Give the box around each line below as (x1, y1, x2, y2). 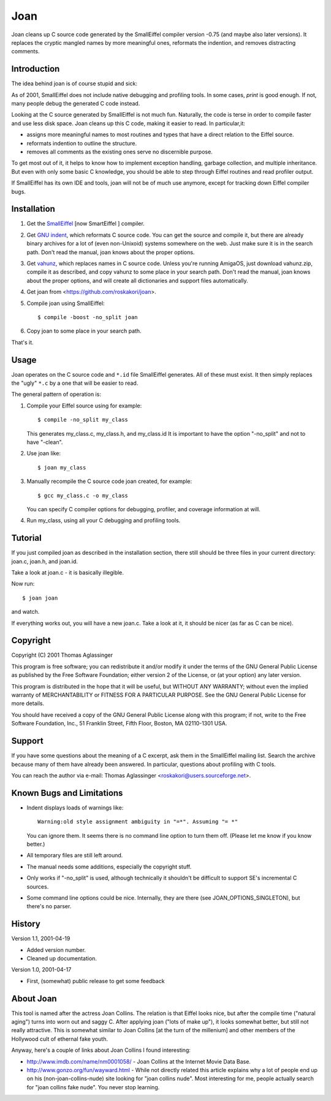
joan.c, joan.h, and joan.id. (11, 557, 78, 565)
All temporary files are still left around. (26, 852, 123, 859)
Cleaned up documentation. (26, 955, 97, 962)
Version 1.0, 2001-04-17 (11, 966, 72, 973)
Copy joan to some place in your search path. (26, 327, 142, 334)
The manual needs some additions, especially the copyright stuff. (26, 863, 192, 870)
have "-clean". (26, 438, 63, 446)
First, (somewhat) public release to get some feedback (26, 977, 165, 984)
